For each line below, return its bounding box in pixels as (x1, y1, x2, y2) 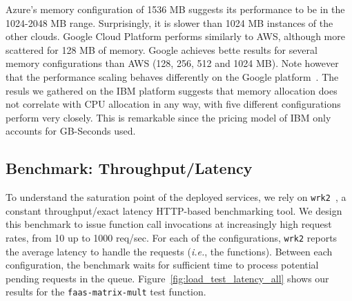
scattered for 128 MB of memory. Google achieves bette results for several (6, 42, 317, 57)
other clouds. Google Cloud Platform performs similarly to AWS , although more (6, 29, 345, 43)
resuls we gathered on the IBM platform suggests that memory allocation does (6, 83, 338, 97)
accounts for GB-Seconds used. (6, 124, 136, 138)
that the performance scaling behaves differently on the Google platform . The (6, 69, 339, 84)
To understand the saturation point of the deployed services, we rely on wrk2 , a (6, 190, 346, 204)
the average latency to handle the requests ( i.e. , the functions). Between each (6, 244, 333, 258)
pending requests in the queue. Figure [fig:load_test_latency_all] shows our (6, 271, 329, 285)
